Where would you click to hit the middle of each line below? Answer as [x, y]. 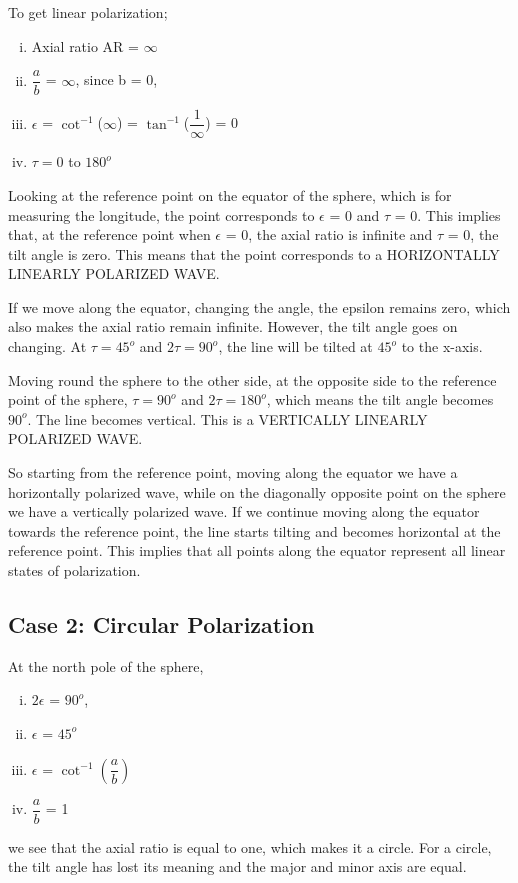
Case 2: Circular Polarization [161, 623]
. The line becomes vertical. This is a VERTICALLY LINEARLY [227, 418]
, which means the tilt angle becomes [380, 399]
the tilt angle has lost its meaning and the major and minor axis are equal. [237, 866]
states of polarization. [74, 570]
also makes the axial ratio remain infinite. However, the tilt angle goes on [233, 326]
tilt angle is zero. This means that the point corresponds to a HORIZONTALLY [254, 253]
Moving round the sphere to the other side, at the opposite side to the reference [252, 379]
